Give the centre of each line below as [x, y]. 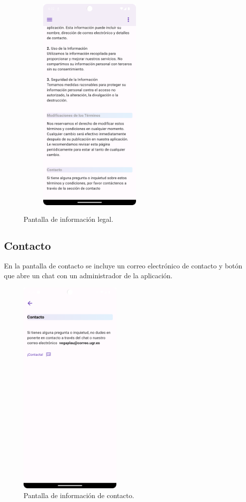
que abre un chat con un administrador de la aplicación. [88, 275]
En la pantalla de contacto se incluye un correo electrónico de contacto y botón [123, 266]
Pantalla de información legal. [68, 219]
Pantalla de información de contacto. [79, 495]
